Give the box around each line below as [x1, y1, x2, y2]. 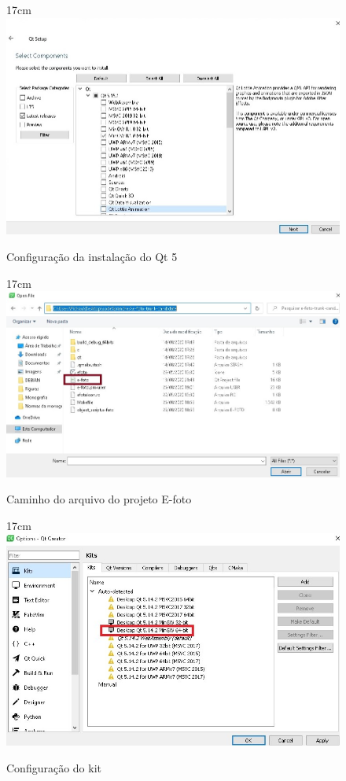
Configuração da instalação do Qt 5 [6, 249, 178, 264]
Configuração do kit [6, 759, 102, 775]
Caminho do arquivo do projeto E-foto [6, 491, 192, 507]
